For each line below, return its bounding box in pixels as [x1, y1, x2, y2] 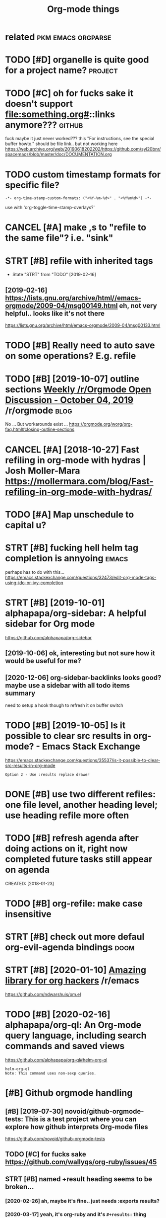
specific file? [5, 179, 60, 191]
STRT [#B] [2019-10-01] [5, 597, 105, 608]
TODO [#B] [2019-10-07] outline [5, 373, 140, 384]
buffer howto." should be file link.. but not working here [5, 141, 118, 147]
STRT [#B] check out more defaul [5, 931, 145, 942]
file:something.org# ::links [5, 108, 115, 120]
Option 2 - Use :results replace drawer [5, 772, 90, 777]
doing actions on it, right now [5, 843, 128, 854]
